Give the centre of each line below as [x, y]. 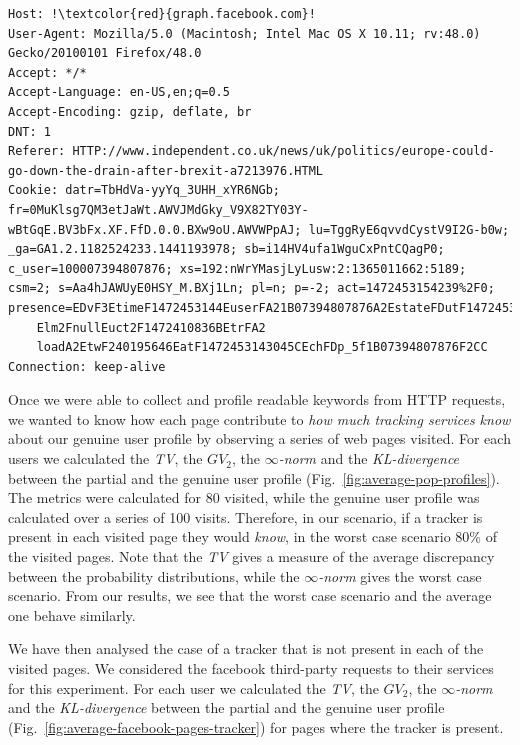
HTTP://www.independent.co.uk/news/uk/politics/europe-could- [283, 151]
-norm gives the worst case [400, 575]
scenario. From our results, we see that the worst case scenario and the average [250, 595]
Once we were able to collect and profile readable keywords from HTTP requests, [257, 399]
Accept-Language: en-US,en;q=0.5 [119, 92]
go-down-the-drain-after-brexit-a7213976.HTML [165, 170]
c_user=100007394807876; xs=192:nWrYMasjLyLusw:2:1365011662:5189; [237, 268]
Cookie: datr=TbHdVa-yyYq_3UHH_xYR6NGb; [144, 190]
